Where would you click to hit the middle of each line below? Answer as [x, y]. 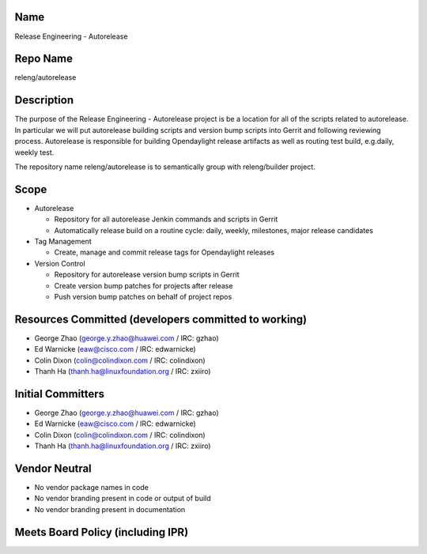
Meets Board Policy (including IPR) [102, 532]
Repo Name [44, 59]
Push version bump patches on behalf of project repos [143, 296]
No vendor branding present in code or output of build [123, 499]
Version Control [60, 263]
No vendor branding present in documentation [110, 509]
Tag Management [63, 241]
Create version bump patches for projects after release [144, 285]
